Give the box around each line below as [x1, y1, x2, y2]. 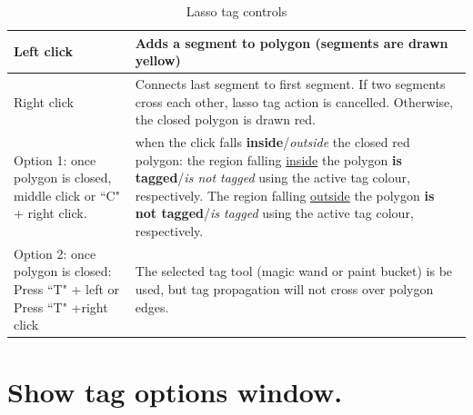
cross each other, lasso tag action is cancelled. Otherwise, [135, 92, 454, 111]
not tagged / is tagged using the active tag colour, [135, 203, 414, 222]
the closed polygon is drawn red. [135, 110, 317, 129]
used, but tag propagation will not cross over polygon [135, 280, 434, 299]
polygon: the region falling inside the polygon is [135, 150, 402, 169]
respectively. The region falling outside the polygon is [135, 185, 435, 204]
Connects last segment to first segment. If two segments [135, 74, 446, 94]
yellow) [135, 51, 181, 70]
